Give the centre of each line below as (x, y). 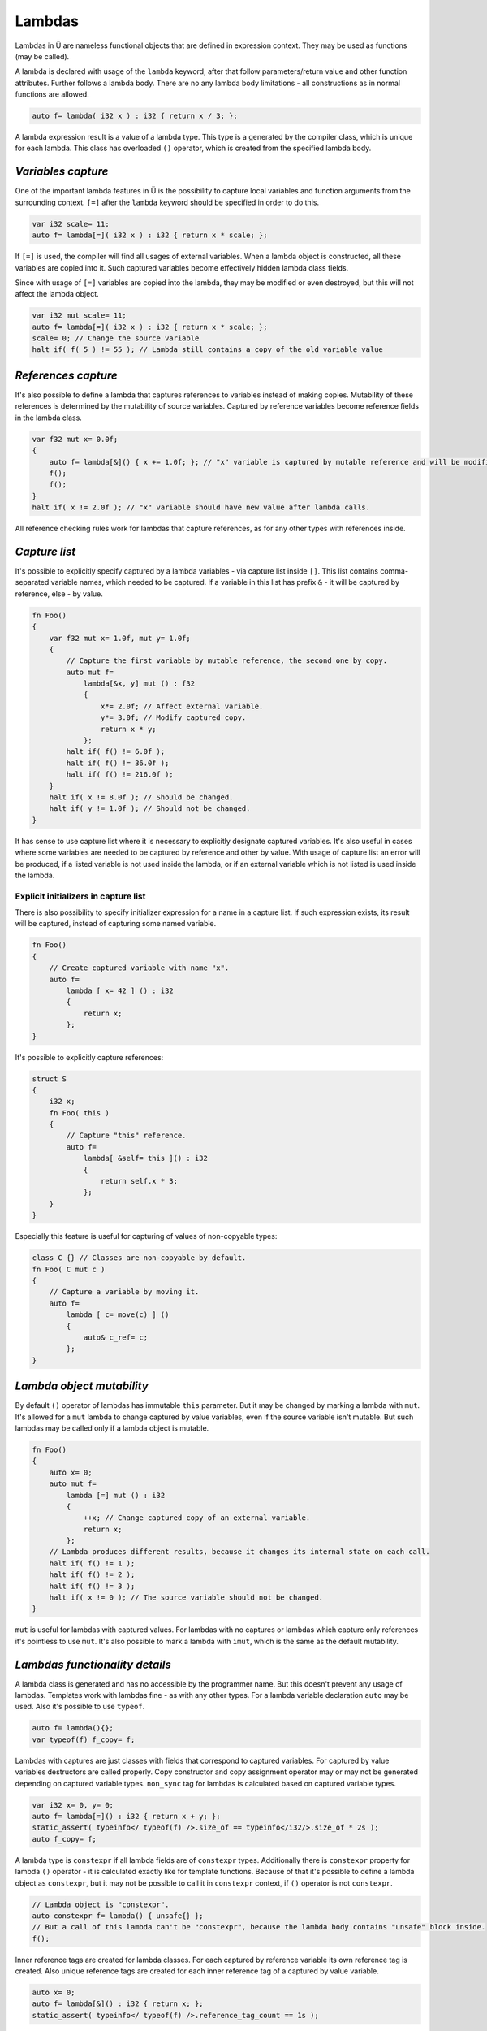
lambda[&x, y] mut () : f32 (139, 684)
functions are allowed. (52, 94)
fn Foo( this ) (79, 1113)
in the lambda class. (49, 418)
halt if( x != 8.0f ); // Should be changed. (141, 797)
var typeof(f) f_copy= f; (84, 1739)
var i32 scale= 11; (71, 224)
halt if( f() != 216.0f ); (120, 775)
